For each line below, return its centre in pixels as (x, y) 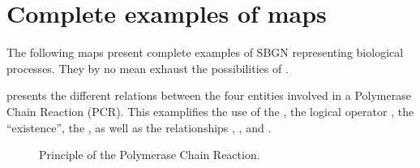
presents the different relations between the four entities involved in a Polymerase (209, 95)
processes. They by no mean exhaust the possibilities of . (148, 68)
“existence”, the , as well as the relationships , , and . (139, 127)
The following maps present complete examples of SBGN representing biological (205, 52)
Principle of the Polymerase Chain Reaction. (150, 155)
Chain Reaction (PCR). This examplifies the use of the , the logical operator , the (210, 111)
